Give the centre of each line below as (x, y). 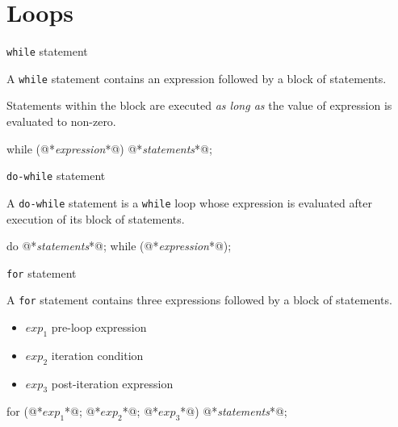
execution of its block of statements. (96, 218)
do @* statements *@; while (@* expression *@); (119, 246)
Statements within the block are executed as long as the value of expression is (199, 105)
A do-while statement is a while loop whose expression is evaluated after (189, 202)
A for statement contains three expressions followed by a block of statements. (199, 300)
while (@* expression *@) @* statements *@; (109, 148)
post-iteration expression (112, 383)
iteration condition (97, 355)
